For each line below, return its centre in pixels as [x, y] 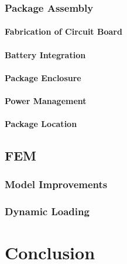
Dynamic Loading [47, 211]
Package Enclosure [43, 77]
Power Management [46, 101]
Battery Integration [45, 54]
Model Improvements [56, 184]
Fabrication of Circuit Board [63, 31]
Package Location [41, 124]
